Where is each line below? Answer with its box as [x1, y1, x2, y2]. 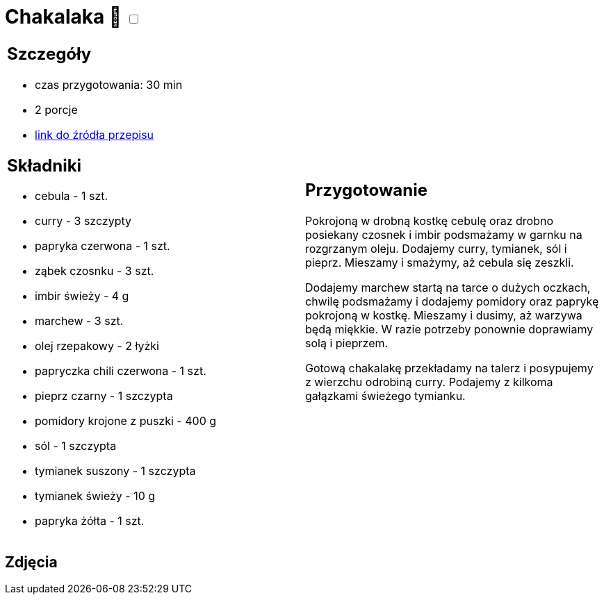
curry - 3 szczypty [35, 214, 131, 228]
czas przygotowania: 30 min [35, 77, 183, 92]
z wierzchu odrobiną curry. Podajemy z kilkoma [305, 375, 553, 390]
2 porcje [35, 102, 78, 117]
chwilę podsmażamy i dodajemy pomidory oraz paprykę [305, 294, 599, 309]
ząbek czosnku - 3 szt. [35, 264, 154, 278]
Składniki [7, 155, 82, 176]
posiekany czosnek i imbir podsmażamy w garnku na [305, 228, 582, 242]
